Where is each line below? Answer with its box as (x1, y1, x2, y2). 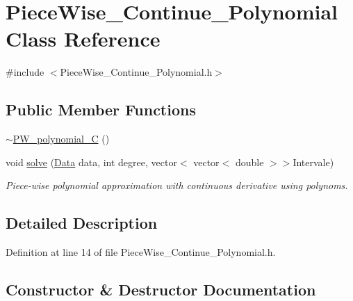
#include (6, 65, 44, 79)
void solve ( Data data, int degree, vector (6, 154, 177, 169)
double (235, 154, 264, 169)
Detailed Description (6, 212, 158, 234)
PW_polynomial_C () (13, 131, 110, 146)
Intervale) (293, 154, 334, 169)
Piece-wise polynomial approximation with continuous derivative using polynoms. (6, 178, 348, 193)
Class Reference (6, 24, 161, 53)
